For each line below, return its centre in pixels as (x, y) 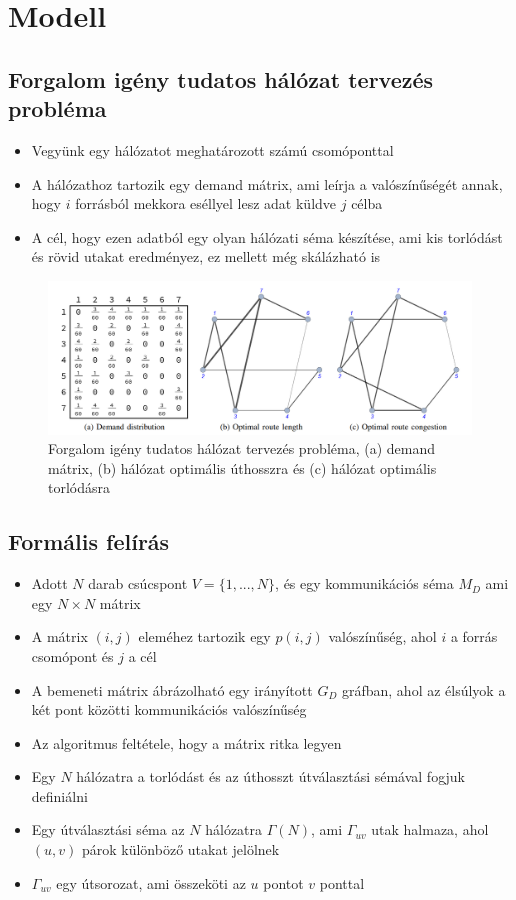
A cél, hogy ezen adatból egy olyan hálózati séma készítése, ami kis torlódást (267, 236)
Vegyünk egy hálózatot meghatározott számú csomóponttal (212, 149)
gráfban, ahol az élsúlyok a (423, 689)
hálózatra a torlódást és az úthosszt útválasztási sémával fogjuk (270, 776)
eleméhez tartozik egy (204, 636)
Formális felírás (89, 541)
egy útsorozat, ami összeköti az (151, 882)
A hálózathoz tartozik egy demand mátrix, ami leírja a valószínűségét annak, (267, 183)
